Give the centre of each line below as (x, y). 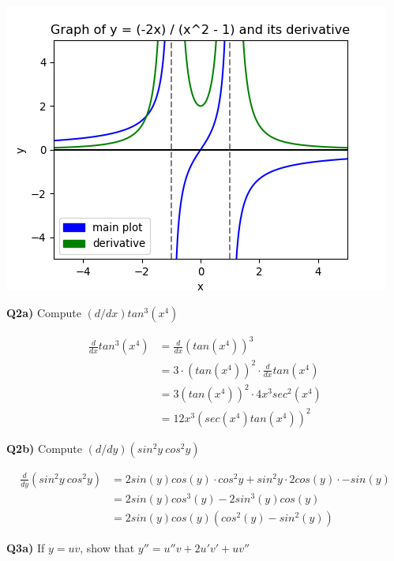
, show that (107, 547)
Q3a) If (26, 547)
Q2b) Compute (45, 448)
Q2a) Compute (44, 312)
